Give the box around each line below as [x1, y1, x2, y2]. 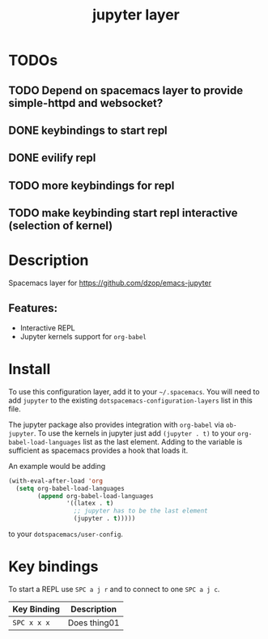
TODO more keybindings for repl [8, 178, 175, 192]
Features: [8, 301, 58, 315]
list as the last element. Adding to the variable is [83, 437, 243, 446]
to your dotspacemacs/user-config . [8, 529, 124, 539]
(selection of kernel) [8, 219, 113, 232]
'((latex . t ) [66, 500, 114, 508]
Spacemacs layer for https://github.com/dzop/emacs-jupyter [8, 278, 212, 288]
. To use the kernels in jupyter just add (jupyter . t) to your [33, 428, 236, 438]
